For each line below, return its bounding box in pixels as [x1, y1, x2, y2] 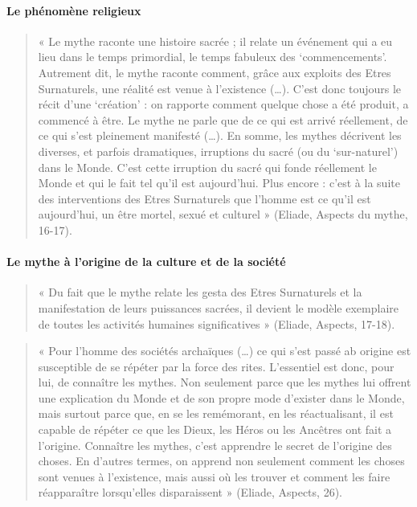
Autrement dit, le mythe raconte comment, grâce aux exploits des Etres [38, 63, 391, 80]
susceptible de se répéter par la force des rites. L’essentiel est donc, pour [38, 358, 395, 374]
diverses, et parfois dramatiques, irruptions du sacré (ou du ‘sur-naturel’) [38, 142, 399, 159]
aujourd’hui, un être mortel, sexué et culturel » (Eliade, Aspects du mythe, [38, 206, 408, 223]
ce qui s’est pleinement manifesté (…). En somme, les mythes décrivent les [38, 127, 402, 144]
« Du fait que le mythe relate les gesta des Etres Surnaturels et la [38, 284, 362, 301]
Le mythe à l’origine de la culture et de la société [6, 253, 286, 270]
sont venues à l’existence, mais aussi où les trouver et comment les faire [38, 468, 390, 485]
